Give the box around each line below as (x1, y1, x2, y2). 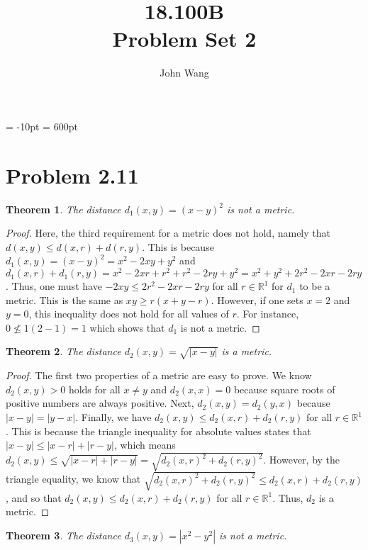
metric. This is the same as (6, 292, 123, 307)
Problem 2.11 (6, 160, 139, 189)
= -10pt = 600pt (6, 118, 78, 133)
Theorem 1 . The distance (6, 201, 121, 216)
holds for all (68, 381, 121, 396)
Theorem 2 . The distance (6, 344, 121, 359)
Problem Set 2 (112, 24, 257, 53)
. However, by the (263, 452, 340, 467)
